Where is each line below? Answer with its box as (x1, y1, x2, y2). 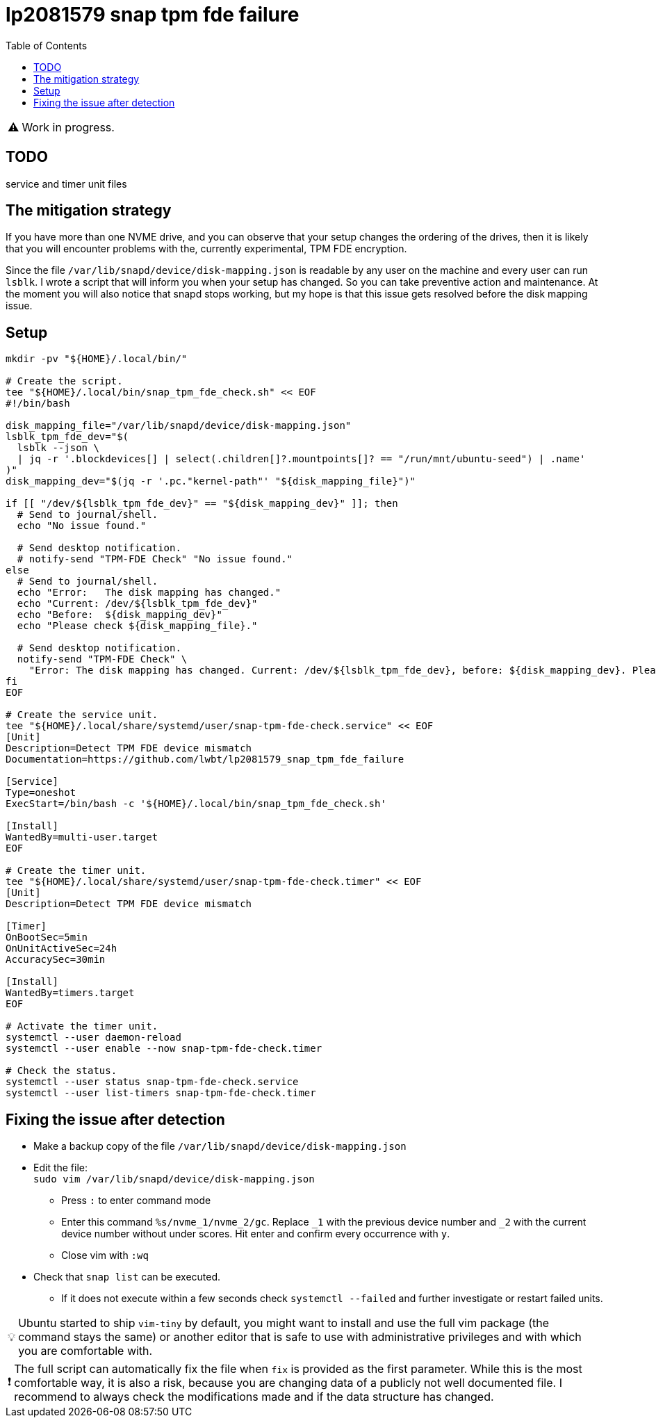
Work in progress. (22, 120, 115, 134)
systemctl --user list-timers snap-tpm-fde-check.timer (6, 1087, 316, 1099)
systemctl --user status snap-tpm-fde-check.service (6, 1076, 299, 1088)
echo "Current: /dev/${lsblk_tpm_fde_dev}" (17, 598, 258, 610)
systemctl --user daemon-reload (6, 1032, 181, 1043)
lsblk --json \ (17, 442, 99, 454)
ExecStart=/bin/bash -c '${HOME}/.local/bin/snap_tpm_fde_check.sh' (6, 798, 386, 810)
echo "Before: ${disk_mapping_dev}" (17, 609, 222, 621)
